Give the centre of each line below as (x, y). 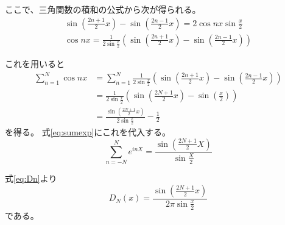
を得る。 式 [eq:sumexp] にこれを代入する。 (88, 131)
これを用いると (35, 64)
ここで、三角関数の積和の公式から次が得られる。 (103, 9)
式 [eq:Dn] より (31, 178)
